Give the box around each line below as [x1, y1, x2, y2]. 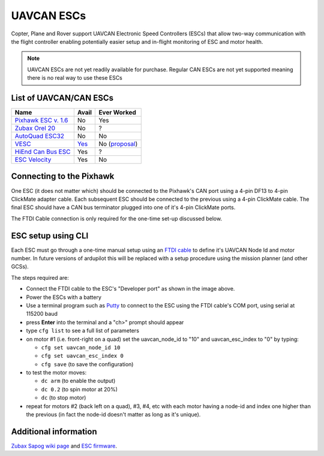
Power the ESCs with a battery [26, 294, 102, 301]
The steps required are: [11, 274, 69, 281]
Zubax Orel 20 [14, 124, 55, 132]
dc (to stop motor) [41, 394, 86, 401]
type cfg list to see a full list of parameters [26, 327, 139, 334]
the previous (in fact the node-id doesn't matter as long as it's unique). [26, 411, 201, 418]
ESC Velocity [14, 156, 52, 164]
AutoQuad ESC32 [14, 132, 65, 140]
